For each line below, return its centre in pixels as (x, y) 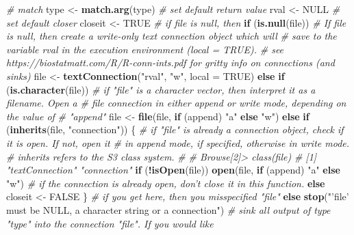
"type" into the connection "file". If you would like (110, 223)
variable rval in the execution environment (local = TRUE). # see (145, 49)
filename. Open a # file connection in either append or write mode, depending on (176, 103)
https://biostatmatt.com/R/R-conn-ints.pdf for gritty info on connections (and (170, 63)
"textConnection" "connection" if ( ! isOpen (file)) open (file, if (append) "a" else (173, 170)
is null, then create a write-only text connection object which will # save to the (172, 36)
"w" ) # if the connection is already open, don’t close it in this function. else (166, 183)
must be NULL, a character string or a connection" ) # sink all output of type (168, 209)
